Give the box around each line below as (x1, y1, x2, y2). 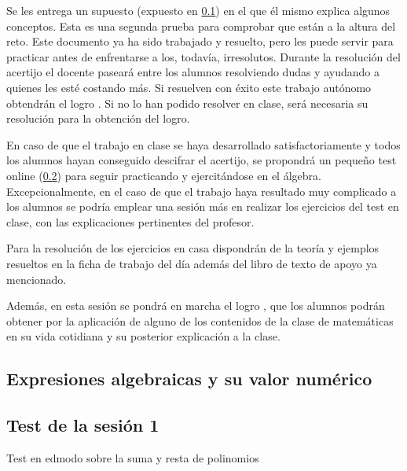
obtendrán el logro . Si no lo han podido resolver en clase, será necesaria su (6, 94, 368, 111)
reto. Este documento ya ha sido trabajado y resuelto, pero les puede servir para (6, 33, 394, 50)
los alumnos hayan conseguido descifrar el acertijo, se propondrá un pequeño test (6, 152, 397, 168)
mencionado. (6, 270, 67, 287)
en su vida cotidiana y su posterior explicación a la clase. (6, 328, 280, 344)
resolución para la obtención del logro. (6, 110, 190, 127)
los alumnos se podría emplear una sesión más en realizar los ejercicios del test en (6, 198, 399, 215)
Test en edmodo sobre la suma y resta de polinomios (6, 449, 259, 465)
